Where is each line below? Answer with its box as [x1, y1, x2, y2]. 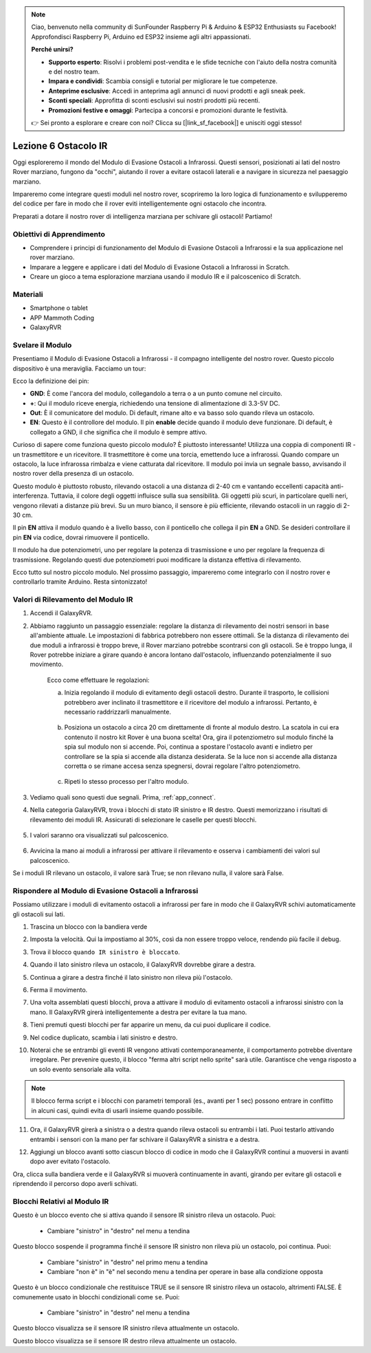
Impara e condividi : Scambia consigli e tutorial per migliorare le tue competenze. [48, 77, 278, 85]
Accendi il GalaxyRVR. [30, 609, 93, 617]
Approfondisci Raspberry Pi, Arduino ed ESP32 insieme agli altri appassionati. [31, 32, 251, 41]
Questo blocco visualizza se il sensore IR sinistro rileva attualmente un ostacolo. [12, 1324, 240, 1332]
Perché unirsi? [31, 45, 74, 54]
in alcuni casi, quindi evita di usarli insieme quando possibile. [31, 1106, 204, 1114]
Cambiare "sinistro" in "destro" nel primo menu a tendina [47, 1258, 208, 1266]
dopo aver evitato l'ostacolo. [30, 1157, 111, 1165]
